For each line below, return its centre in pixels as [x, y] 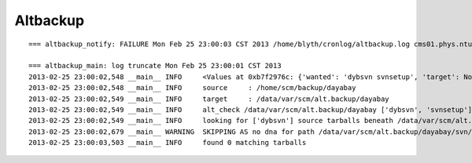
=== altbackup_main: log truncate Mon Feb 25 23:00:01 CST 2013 [155, 66]
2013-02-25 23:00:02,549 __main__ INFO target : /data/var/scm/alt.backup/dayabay [209, 99]
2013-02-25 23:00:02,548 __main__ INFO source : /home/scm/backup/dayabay [192, 88]
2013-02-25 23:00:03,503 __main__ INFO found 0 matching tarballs [168, 143]
